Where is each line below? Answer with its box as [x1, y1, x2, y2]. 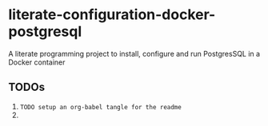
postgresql [8, 22, 82, 41]
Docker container [8, 57, 66, 67]
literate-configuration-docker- [8, 6, 216, 24]
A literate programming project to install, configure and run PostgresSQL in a [8, 49, 261, 58]
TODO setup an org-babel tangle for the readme [19, 103, 182, 111]
